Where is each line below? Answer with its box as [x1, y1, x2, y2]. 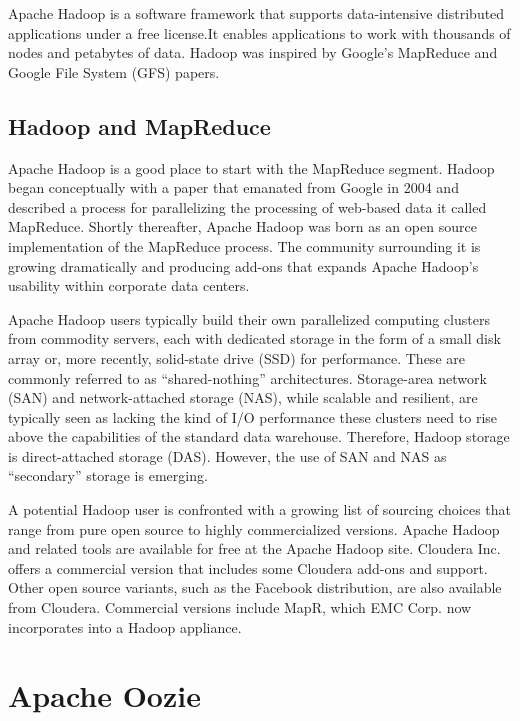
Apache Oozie [8, 675, 201, 716]
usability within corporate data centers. [8, 275, 250, 296]
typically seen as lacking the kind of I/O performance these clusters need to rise [8, 406, 498, 427]
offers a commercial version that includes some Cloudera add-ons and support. [8, 557, 488, 578]
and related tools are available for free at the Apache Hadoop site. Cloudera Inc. [8, 538, 501, 559]
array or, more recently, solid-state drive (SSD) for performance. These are [8, 347, 465, 368]
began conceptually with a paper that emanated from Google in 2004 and [8, 177, 459, 198]
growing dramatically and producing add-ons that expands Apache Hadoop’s [8, 255, 479, 276]
